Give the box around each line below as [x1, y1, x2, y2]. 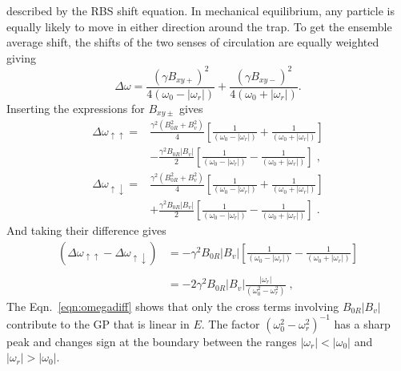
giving [6, 49, 36, 66]
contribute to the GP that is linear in [6, 315, 190, 332]
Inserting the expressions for [6, 99, 145, 116]
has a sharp [334, 315, 391, 332]
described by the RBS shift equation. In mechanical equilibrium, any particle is [6, 2, 395, 18]
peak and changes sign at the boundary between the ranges [6, 333, 297, 349]
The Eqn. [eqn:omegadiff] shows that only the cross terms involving [6, 297, 339, 314]
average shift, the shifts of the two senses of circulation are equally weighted [6, 34, 379, 50]
